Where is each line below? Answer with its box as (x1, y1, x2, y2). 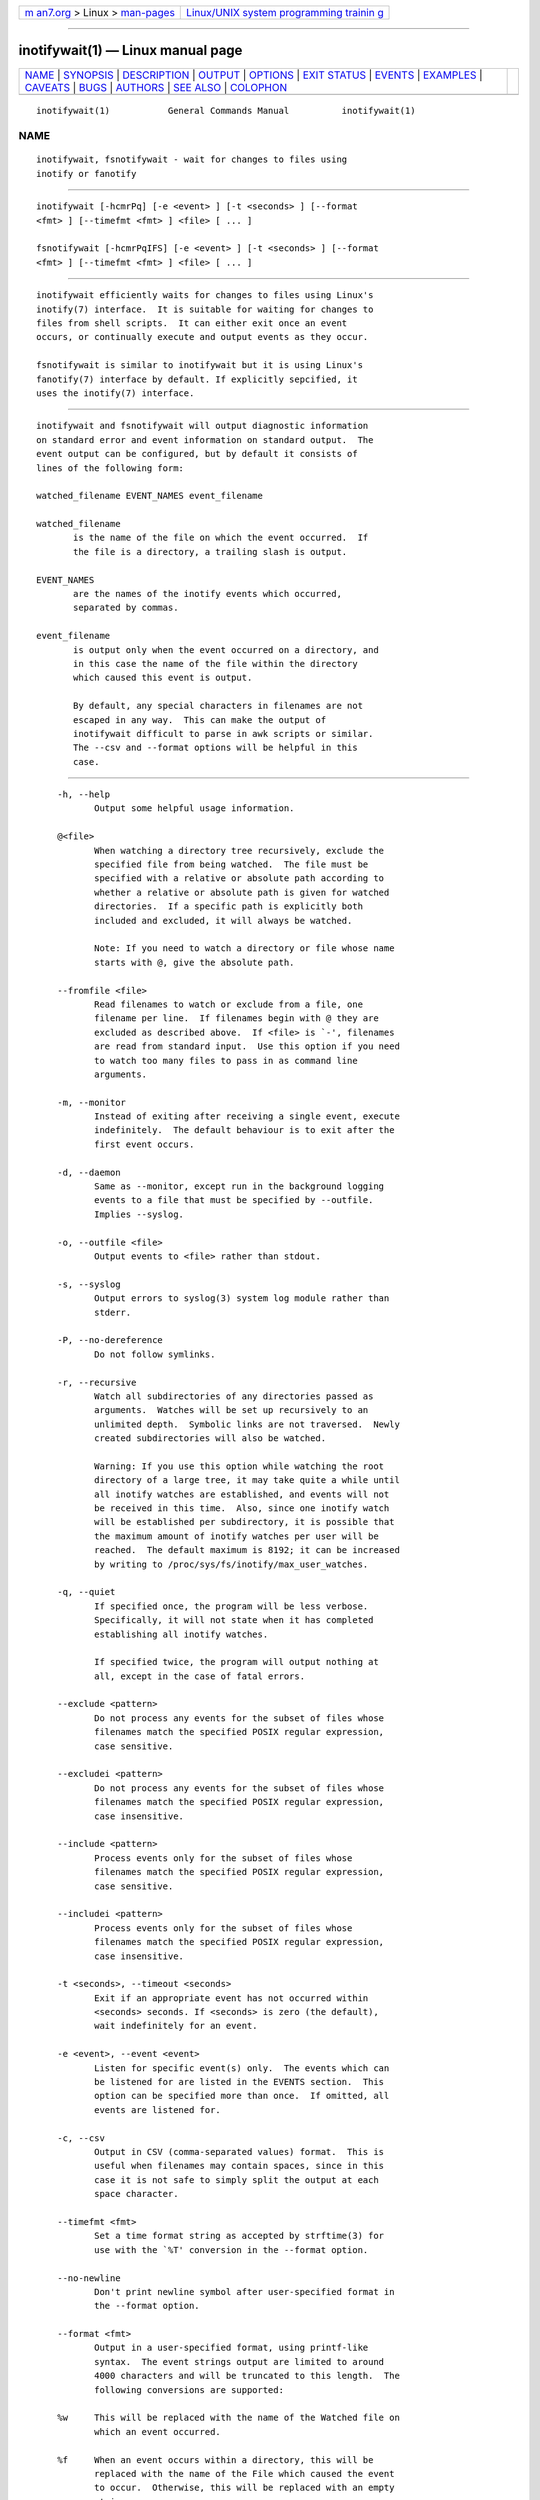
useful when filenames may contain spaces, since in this (93, 2160, 385, 2172)
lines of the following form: (36, 462, 185, 474)
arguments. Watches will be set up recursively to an (93, 1405, 369, 1416)
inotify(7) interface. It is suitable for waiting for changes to (36, 303, 374, 315)
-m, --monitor (56, 1096, 127, 1108)
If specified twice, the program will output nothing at (93, 1656, 379, 1668)
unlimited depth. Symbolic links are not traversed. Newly (93, 1418, 400, 1430)
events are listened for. (93, 2104, 222, 2115)
